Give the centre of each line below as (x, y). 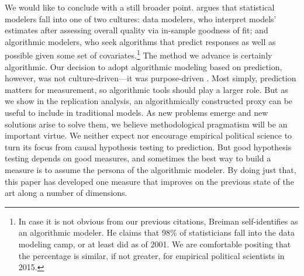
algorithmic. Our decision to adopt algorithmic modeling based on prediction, (144, 66)
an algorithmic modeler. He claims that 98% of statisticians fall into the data (156, 232)
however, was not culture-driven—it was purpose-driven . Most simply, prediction (151, 78)
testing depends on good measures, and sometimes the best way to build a (138, 158)
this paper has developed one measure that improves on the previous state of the (149, 181)
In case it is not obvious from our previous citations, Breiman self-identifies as (158, 221)
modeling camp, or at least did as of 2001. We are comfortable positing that (155, 244)
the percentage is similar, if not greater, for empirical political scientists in (151, 255)
